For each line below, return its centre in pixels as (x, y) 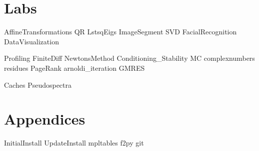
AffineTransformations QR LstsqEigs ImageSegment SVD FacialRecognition (120, 32)
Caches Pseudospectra (38, 84)
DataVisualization (31, 41)
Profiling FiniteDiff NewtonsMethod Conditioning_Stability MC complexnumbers (129, 58)
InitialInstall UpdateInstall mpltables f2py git (74, 143)
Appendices (45, 119)
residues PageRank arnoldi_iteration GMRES (74, 68)
